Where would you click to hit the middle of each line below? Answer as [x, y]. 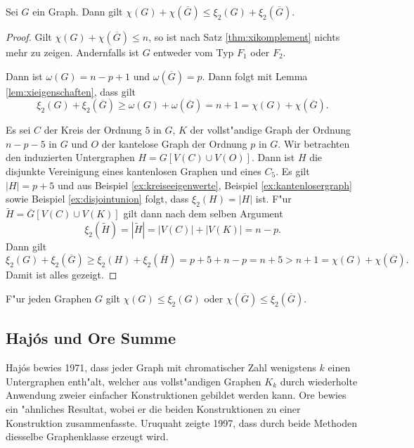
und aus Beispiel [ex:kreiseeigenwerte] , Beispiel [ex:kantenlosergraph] [205, 185]
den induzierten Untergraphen [70, 157]
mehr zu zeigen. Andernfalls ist [73, 52]
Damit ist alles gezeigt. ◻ [62, 275]
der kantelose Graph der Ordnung [174, 143]
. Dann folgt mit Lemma [255, 76]
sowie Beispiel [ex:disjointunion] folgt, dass [97, 199]
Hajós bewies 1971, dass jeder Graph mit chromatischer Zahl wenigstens [161, 367]
